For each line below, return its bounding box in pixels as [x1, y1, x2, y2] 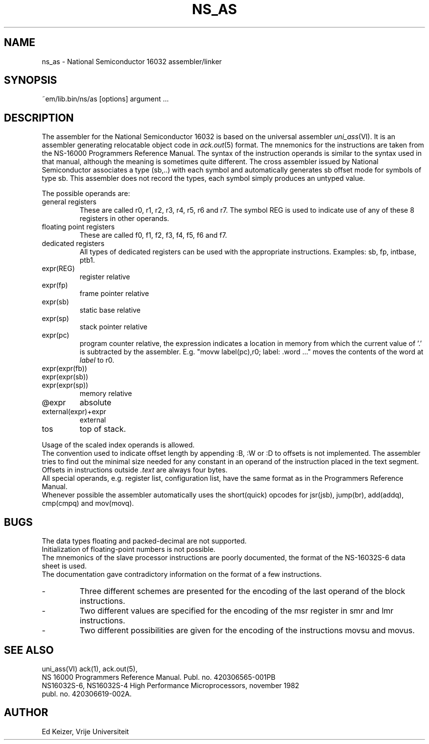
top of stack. [79, 424, 126, 434]
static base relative [79, 306, 141, 315]
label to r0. [79, 356, 115, 365]
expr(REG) [42, 264, 75, 273]
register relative [79, 273, 130, 281]
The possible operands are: [42, 189, 130, 198]
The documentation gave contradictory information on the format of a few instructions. [42, 570, 322, 579]
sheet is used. [42, 562, 87, 570]
